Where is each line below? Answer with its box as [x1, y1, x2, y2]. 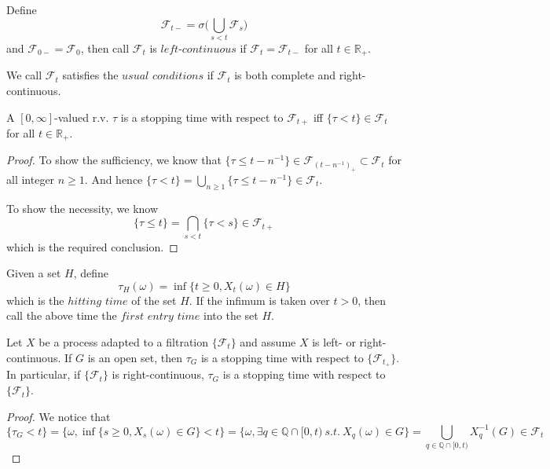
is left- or [312, 334, 356, 350]
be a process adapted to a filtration [38, 334, 209, 350]
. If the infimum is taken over [189, 291, 330, 308]
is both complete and [234, 67, 335, 83]
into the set [203, 307, 258, 324]
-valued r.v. [54, 108, 109, 125]
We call [6, 67, 42, 83]
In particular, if [6, 366, 81, 383]
